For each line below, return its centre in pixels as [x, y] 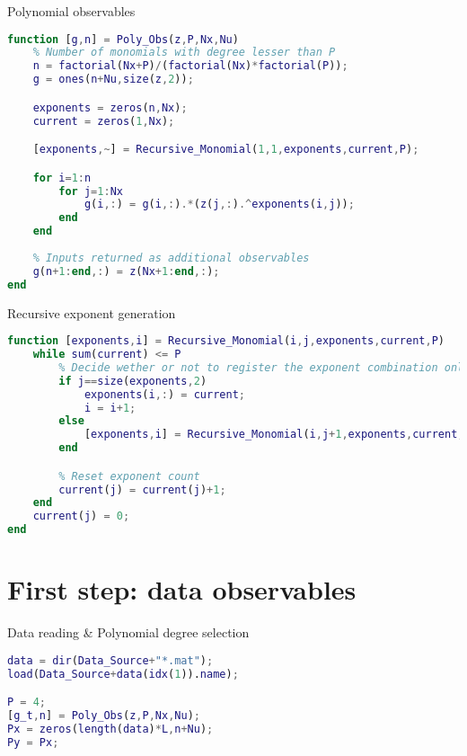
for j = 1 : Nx [91, 191]
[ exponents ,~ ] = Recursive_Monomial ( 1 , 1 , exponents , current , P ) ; [226, 150]
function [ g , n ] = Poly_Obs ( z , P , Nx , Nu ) [123, 39]
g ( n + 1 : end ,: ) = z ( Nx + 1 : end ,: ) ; [126, 271]
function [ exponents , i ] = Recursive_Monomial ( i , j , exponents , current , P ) [226, 341]
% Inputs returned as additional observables [171, 258]
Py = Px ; [33, 742]
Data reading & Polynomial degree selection [128, 632]
